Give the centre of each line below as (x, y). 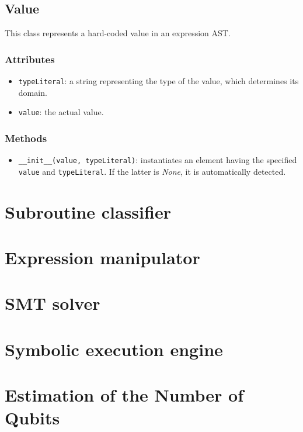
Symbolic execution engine (114, 349)
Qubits (32, 418)
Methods (26, 138)
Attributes (30, 59)
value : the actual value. (61, 112)
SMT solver (53, 303)
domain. (33, 92)
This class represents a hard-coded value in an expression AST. (118, 33)
